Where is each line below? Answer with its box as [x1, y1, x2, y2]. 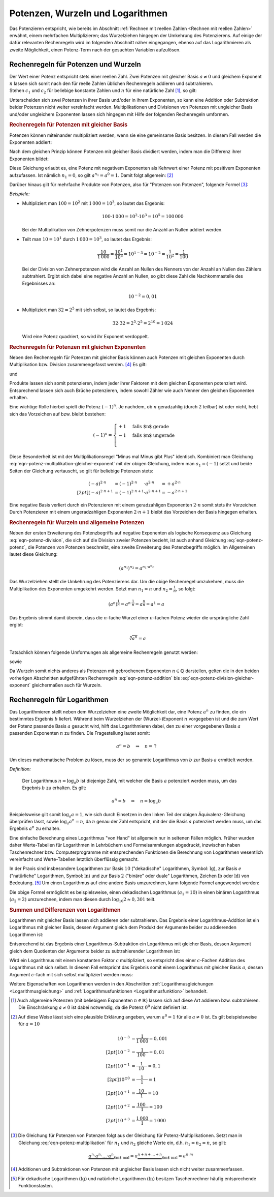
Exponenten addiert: [9, 139, 52, 145]
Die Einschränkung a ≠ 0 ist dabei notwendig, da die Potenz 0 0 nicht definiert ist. [18, 1004, 188, 1010]
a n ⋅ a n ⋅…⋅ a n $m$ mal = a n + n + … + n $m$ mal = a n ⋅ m [88, 1152, 194, 1160]
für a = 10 [18, 1021, 40, 1027]
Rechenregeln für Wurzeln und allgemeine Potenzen [9, 519, 145, 526]
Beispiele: [9, 191, 30, 197]
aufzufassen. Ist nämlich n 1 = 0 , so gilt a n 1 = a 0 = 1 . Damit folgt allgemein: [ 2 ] [9, 171, 174, 179]
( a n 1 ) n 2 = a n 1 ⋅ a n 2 [119, 563, 154, 571]
